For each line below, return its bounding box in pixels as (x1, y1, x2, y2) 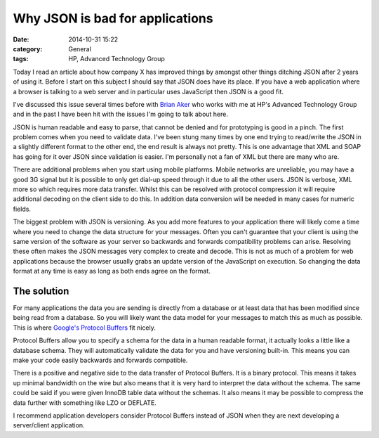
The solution (13, 285, 69, 297)
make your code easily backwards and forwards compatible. (13, 356, 188, 364)
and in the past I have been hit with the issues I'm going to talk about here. (13, 110, 228, 119)
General (68, 44, 91, 53)
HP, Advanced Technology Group (68, 55, 165, 63)
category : (13, 44, 43, 53)
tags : (13, 55, 29, 63)
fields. (13, 205, 32, 213)
